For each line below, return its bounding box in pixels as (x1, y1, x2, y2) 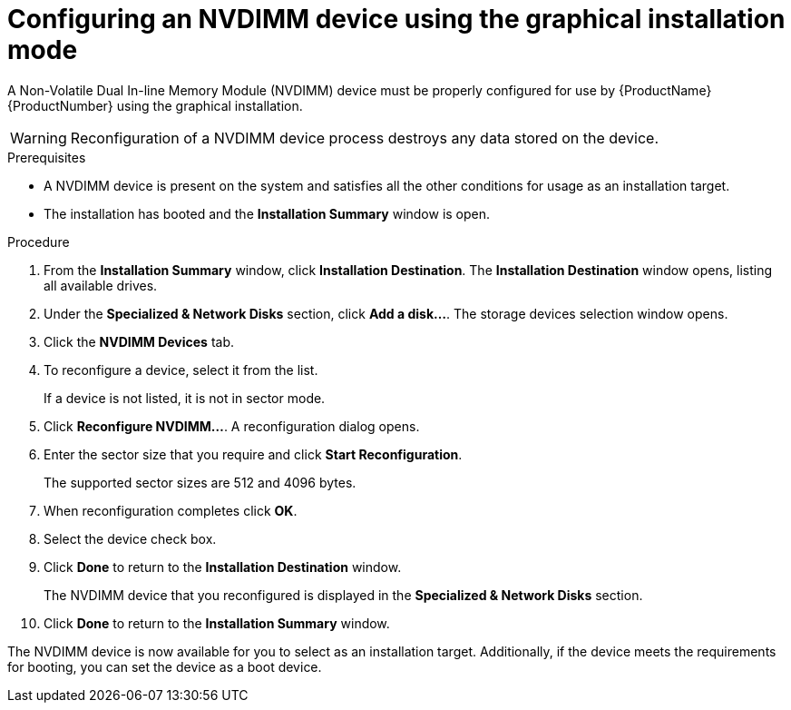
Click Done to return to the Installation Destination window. (44, 558, 402, 575)
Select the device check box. (44, 530, 217, 547)
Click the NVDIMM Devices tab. (44, 333, 235, 350)
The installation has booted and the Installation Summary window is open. (44, 205, 491, 222)
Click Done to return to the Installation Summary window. (44, 615, 390, 631)
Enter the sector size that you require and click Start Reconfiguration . (44, 446, 463, 462)
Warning (10, 128, 67, 147)
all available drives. (44, 277, 158, 293)
